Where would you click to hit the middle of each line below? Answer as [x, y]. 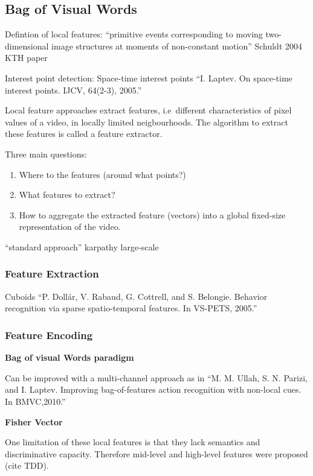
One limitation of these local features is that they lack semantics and [133, 442]
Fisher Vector [34, 421]
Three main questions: [46, 154]
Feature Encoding [49, 335]
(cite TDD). [27, 465]
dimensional [27, 46]
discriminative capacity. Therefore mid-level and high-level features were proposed [156, 453]
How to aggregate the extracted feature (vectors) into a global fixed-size [152, 214]
